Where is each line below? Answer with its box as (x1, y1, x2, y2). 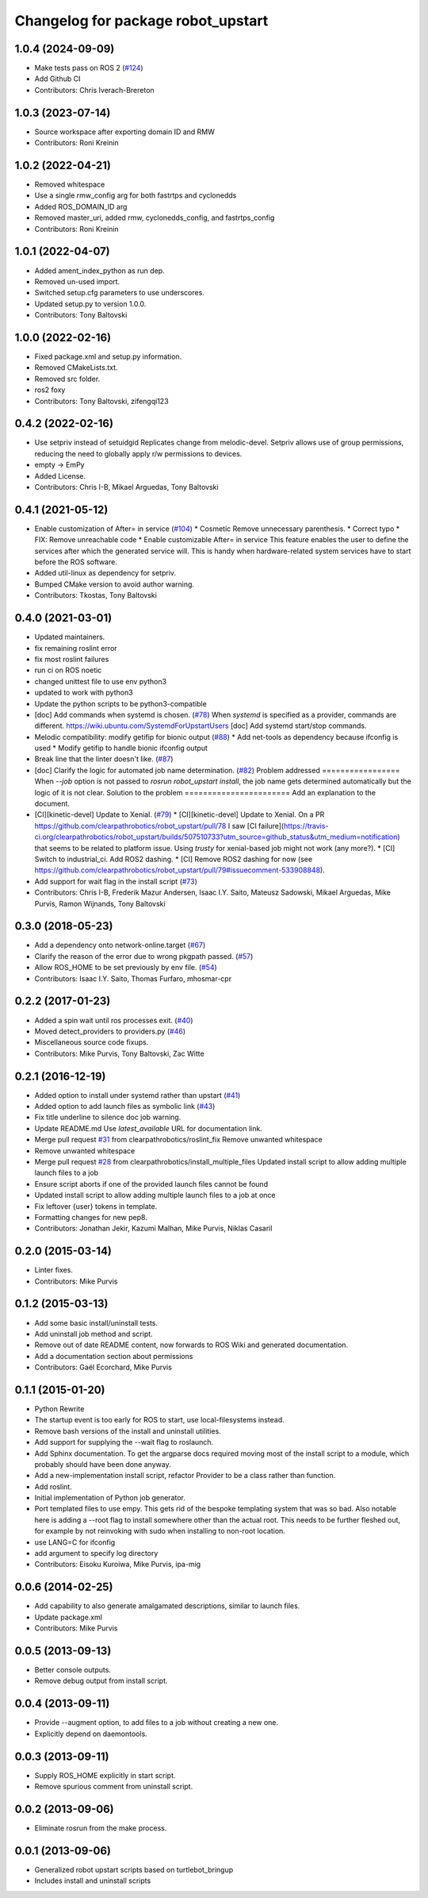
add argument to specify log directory (34, 1549, 159, 1558)
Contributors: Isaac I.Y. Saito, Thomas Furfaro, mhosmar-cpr (34, 973, 232, 984)
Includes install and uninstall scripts (34, 1876, 151, 1885)
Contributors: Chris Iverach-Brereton (34, 85, 155, 94)
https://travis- (283, 821, 329, 830)
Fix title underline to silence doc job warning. (34, 1112, 182, 1122)
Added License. (34, 471, 86, 480)
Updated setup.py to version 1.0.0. (34, 298, 147, 309)
